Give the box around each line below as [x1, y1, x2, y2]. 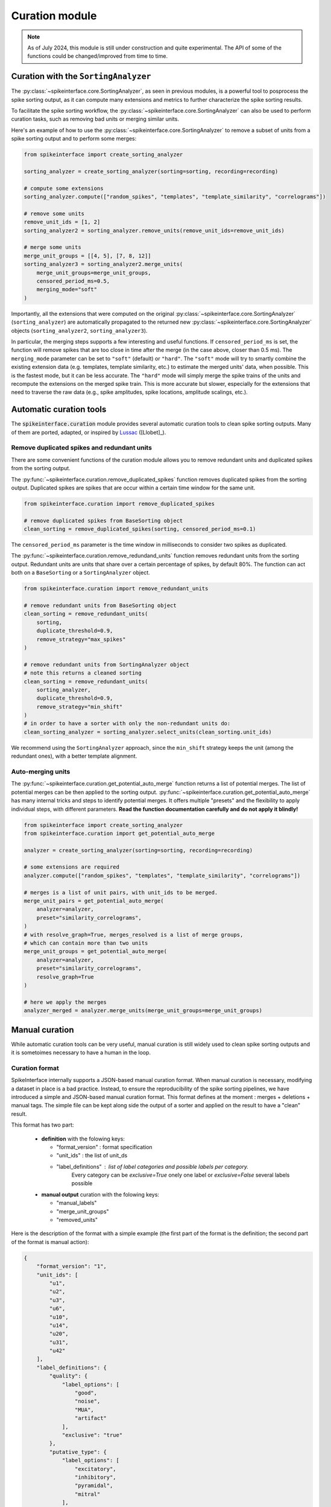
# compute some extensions [24, 184, 104, 192]
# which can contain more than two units [24, 940, 148, 946]
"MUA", [74, 1406, 95, 1413]
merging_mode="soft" [36, 286, 98, 293]
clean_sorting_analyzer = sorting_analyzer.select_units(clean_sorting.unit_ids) [24, 728, 273, 735]
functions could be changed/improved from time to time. [27, 52, 168, 60]
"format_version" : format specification [56, 1143, 153, 1151]
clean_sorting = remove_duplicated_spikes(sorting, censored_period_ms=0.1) [24, 526, 256, 533]
